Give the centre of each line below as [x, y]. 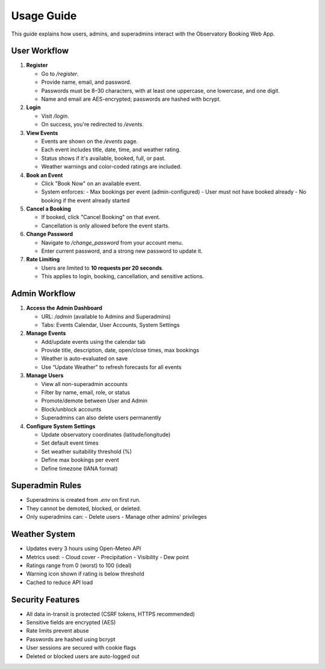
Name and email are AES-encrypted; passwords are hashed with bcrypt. [131, 99]
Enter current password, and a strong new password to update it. [122, 251]
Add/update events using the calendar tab [93, 341]
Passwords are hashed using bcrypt [71, 639]
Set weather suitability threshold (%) [87, 451]
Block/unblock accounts [71, 409]
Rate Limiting [43, 259]
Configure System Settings [61, 426]
